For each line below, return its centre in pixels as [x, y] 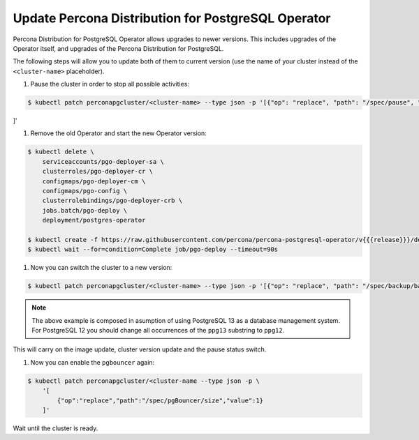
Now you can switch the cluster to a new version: [101, 268]
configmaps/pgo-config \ [85, 191]
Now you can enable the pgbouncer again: [93, 362]
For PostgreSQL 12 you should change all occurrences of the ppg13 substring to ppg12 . [158, 331]
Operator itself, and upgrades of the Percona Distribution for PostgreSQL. [118, 48]
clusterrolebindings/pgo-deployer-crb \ [112, 201]
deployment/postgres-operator [94, 220]
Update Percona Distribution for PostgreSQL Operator [172, 18]
